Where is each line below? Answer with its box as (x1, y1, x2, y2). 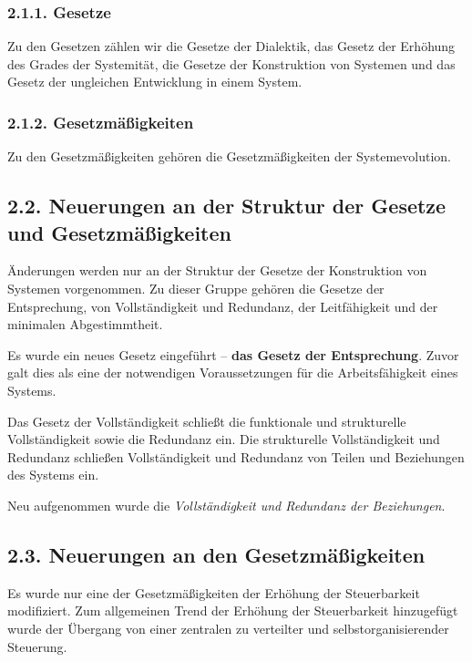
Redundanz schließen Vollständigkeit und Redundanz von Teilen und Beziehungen (7, 447, 465, 466)
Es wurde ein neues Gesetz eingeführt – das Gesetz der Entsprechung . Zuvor (7, 345, 459, 364)
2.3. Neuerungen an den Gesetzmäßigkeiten (7, 540, 426, 568)
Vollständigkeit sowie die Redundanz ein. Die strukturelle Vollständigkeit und (7, 429, 440, 449)
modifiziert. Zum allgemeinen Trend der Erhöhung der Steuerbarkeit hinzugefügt (7, 601, 458, 620)
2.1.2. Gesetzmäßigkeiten (7, 110, 194, 133)
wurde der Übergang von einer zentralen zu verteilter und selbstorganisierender (7, 618, 449, 637)
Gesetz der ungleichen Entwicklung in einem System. (7, 72, 303, 91)
